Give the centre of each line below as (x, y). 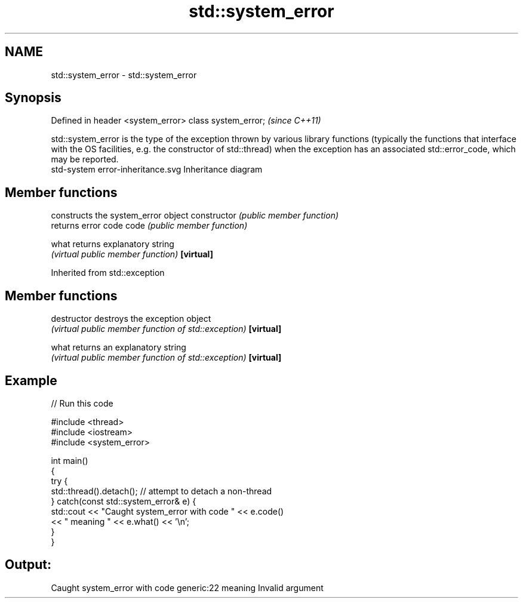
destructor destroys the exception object (131, 319)
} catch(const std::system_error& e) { (124, 501)
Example (31, 380)
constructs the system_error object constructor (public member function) (195, 216)
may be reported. (85, 159)
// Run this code (82, 403)
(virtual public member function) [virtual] (132, 254)
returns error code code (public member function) (149, 226)
